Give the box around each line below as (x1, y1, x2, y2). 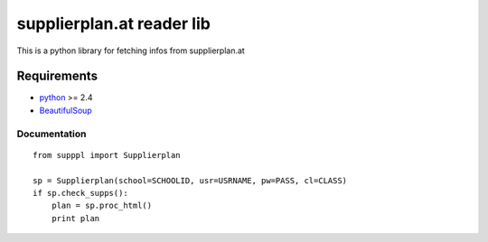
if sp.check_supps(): (33, 188, 128, 198)
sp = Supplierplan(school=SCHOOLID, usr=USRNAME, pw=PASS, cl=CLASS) (33, 175, 348, 185)
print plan (51, 213, 100, 223)
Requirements (16, 69, 99, 84)
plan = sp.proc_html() (51, 200, 153, 211)
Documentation (16, 127, 87, 140)
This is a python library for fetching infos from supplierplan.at (16, 45, 246, 56)
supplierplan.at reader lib (16, 14, 211, 33)
